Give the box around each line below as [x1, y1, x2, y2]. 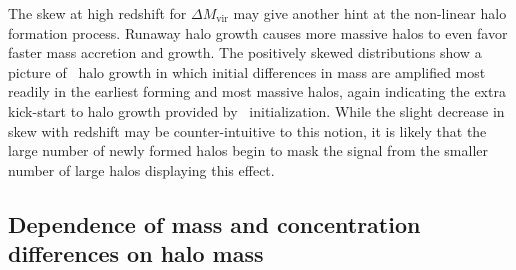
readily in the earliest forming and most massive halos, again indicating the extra [8, 81, 506, 102]
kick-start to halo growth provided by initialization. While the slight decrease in [8, 100, 505, 121]
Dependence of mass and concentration [8, 208, 421, 239]
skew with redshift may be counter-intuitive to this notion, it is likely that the [8, 120, 487, 141]
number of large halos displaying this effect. [8, 159, 275, 180]
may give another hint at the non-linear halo [233, 3, 507, 23]
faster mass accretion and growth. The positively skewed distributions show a [8, 42, 482, 63]
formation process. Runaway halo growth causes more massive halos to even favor [8, 22, 508, 43]
